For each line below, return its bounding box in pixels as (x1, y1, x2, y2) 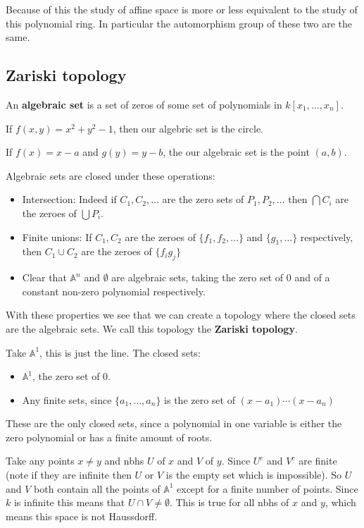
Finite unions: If (22, 229, 92, 244)
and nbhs (104, 453, 144, 468)
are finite (299, 453, 337, 468)
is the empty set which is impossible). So (165, 467, 342, 482)
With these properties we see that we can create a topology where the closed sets (6, 307, 356, 322)
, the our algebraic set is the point (163, 145, 310, 159)
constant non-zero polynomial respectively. (22, 283, 206, 298)
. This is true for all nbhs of (169, 495, 289, 510)
